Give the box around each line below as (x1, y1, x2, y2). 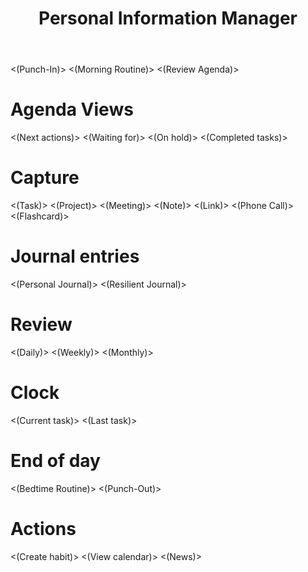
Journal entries (10, 245, 140, 268)
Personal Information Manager (38, 7, 298, 30)
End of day (10, 450, 101, 472)
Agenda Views (10, 98, 134, 121)
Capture (10, 167, 80, 189)
